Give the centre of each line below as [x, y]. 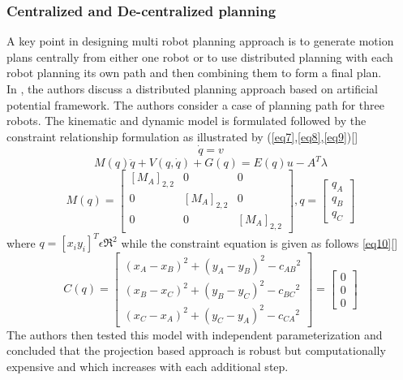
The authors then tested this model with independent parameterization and [195, 334]
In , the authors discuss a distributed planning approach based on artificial [193, 89]
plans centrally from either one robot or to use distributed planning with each [200, 56]
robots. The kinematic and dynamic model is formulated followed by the [186, 121]
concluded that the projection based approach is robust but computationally [196, 350]
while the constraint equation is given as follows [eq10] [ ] [259, 242]
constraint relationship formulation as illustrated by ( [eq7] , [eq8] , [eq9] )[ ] [182, 136]
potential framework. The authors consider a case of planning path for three [195, 104]
